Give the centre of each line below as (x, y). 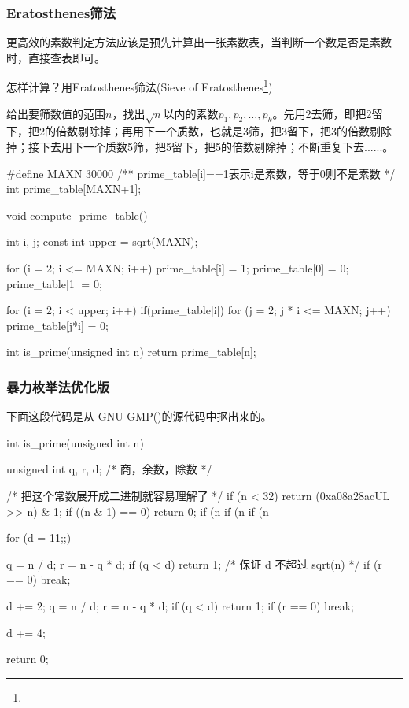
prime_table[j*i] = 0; (57, 325)
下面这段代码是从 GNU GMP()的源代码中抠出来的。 (139, 416)
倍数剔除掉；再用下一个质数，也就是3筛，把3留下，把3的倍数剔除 (223, 131)
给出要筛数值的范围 (56, 113)
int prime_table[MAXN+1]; (74, 189)
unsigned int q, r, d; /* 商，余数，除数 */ (109, 469)
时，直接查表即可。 (56, 57)
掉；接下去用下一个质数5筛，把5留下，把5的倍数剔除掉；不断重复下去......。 (200, 147)
